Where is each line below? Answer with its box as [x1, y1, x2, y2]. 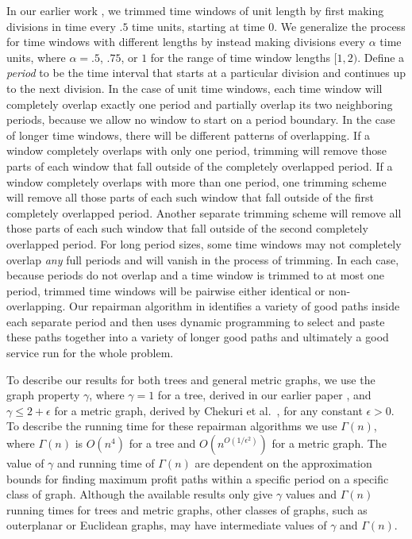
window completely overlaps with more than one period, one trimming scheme [6, 173, 387, 190]
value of [6, 455, 44, 472]
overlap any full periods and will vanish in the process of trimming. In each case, [6, 251, 399, 268]
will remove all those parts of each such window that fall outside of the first [6, 189, 374, 206]
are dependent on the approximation [194, 455, 372, 472]
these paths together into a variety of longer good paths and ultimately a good [6, 329, 389, 345]
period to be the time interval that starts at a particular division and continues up [6, 64, 406, 81]
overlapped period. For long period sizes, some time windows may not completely [6, 235, 402, 252]
